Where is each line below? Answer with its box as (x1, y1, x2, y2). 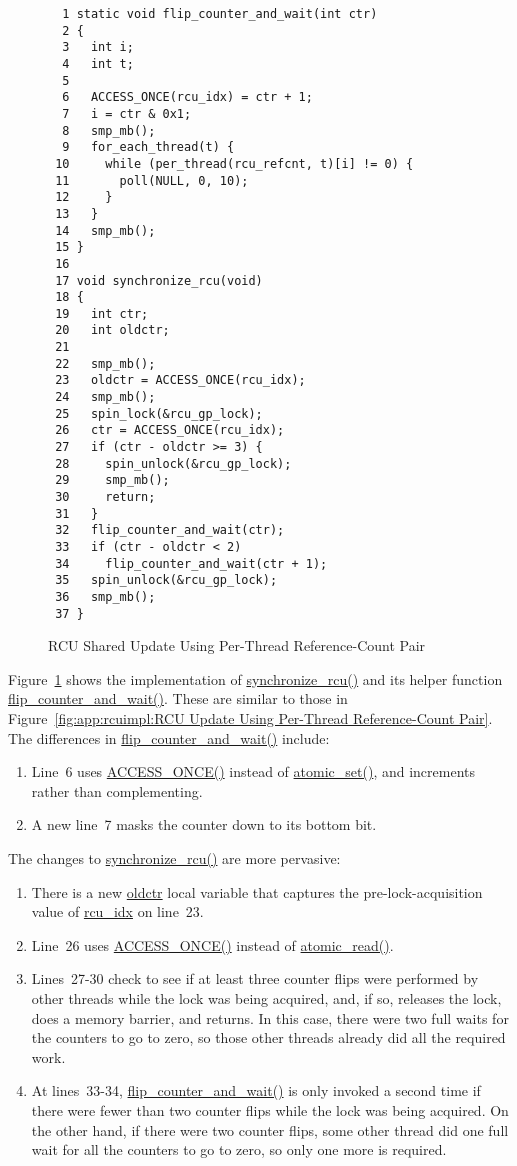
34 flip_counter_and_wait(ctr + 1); (55, 556, 328, 571)
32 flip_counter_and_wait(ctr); (55, 523, 285, 538)
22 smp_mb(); (55, 356, 156, 371)
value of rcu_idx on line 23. (31, 901, 204, 922)
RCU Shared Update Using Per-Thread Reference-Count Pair (48, 635, 426, 656)
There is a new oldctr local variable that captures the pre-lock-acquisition (31, 881, 483, 902)
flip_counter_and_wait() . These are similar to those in (8, 688, 348, 709)
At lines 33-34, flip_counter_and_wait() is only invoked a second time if (31, 1080, 481, 1101)
